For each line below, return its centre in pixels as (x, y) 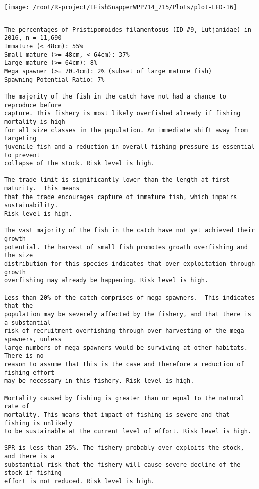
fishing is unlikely (38, 423)
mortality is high (35, 121)
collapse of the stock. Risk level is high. (79, 164)
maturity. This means (42, 189)
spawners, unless (33, 339)
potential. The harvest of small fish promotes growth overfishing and (126, 247)
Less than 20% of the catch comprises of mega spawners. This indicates (130, 297)
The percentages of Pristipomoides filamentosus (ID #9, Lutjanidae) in (128, 29)
